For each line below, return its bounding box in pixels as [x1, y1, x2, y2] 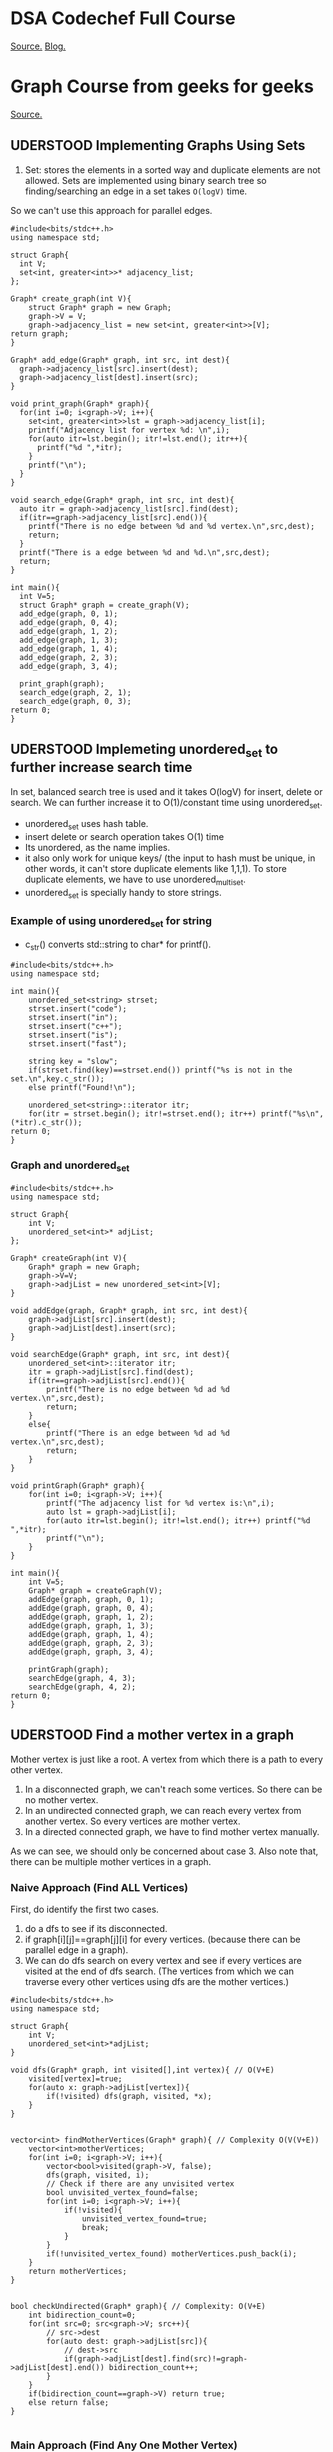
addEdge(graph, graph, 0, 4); [28, 1603, 155, 1613]
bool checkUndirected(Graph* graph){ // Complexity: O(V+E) [10, 2301, 267, 2311]
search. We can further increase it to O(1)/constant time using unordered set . [10, 796, 323, 811]
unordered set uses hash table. [24, 818, 149, 832]
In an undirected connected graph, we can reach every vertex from [24, 1804, 302, 1816]
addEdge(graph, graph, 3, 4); [28, 1647, 155, 1657]
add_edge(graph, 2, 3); [19, 652, 118, 662]
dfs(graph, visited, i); [46, 2170, 150, 2180]
